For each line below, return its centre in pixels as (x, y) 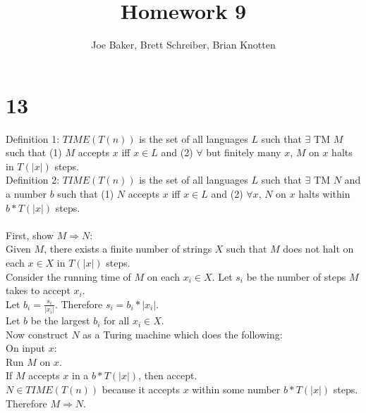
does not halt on (318, 249)
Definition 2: (33, 180)
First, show (30, 235)
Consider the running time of (68, 276)
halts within (324, 194)
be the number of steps (296, 276)
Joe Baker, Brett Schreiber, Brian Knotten (183, 45)
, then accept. (168, 375)
